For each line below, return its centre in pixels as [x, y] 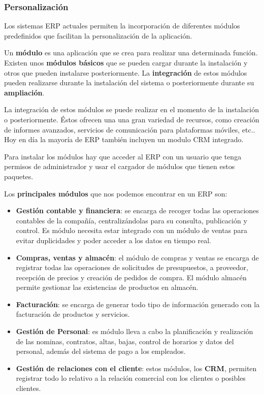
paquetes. [19, 176]
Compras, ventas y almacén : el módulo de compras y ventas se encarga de [137, 257]
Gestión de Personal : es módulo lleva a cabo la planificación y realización [135, 331]
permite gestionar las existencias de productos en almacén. [107, 287]
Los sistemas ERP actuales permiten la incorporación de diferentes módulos [122, 26]
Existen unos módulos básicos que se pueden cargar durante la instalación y [126, 62]
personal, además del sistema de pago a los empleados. [101, 351]
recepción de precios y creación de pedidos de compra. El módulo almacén [131, 277]
